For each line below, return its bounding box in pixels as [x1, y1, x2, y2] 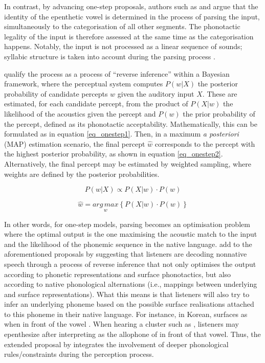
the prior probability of [183, 108, 255, 119]
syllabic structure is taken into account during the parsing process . [4, 51, 215, 61]
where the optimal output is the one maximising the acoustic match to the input [4, 229, 257, 239]
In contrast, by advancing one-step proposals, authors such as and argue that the [4, 1, 258, 11]
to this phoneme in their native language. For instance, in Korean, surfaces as [4, 308, 248, 319]
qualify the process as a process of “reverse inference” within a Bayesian [4, 68, 230, 79]
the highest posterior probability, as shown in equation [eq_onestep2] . [4, 148, 223, 159]
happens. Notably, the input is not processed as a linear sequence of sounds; [4, 41, 242, 52]
